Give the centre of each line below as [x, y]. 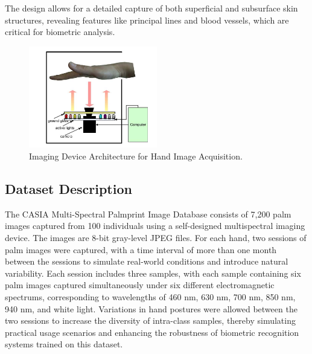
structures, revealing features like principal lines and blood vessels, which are [147, 20]
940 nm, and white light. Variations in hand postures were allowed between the [151, 308]
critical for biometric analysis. [60, 32]
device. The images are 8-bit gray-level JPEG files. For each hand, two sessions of [156, 238]
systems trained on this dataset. [64, 344]
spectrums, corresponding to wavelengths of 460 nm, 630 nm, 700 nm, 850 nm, [150, 296]
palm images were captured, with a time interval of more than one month [141, 249]
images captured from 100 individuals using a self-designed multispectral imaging [155, 226]
